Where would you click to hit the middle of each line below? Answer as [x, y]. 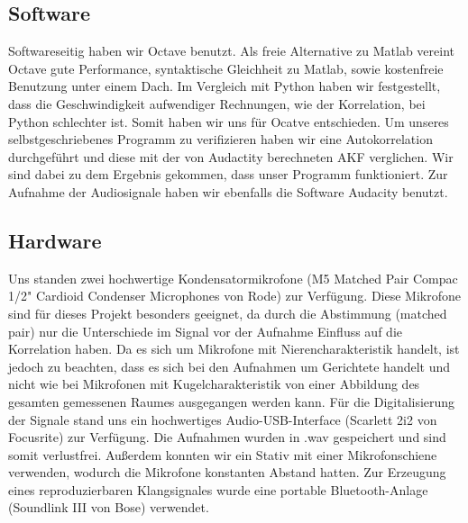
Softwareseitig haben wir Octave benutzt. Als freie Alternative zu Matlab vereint [232, 51]
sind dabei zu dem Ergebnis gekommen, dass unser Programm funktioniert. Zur [228, 174]
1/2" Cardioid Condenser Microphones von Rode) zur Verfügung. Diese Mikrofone [234, 296]
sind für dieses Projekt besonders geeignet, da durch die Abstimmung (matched [228, 313]
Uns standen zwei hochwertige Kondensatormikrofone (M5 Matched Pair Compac [233, 278]
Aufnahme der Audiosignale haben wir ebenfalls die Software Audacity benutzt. [228, 191]
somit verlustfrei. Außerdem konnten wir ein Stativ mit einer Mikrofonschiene [223, 454]
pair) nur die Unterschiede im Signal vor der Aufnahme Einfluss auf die [205, 331]
